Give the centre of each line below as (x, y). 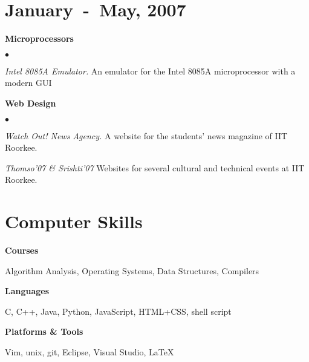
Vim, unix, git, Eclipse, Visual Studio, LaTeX (89, 351)
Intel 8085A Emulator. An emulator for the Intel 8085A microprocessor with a (150, 71)
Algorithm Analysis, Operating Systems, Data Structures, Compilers (132, 270)
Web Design (31, 103)
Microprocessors (39, 38)
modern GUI (28, 83)
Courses (22, 250)
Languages (27, 291)
